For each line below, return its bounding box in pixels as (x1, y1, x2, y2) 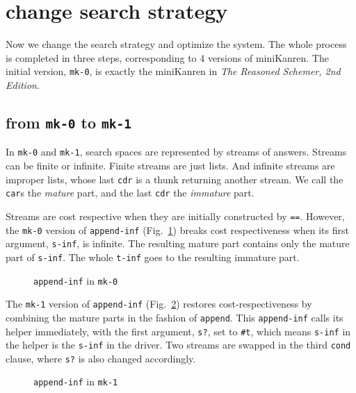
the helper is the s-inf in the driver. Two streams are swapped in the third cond (6, 337, 351, 352)
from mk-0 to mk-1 (6, 111, 132, 133)
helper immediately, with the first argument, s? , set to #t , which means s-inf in (6, 324, 351, 338)
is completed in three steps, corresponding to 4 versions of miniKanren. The (6, 50, 329, 65)
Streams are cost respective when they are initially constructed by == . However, (6, 208, 345, 223)
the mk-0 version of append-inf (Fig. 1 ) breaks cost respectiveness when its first (6, 222, 349, 237)
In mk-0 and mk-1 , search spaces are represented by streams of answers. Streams (6, 144, 347, 159)
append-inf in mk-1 (33, 374, 118, 389)
